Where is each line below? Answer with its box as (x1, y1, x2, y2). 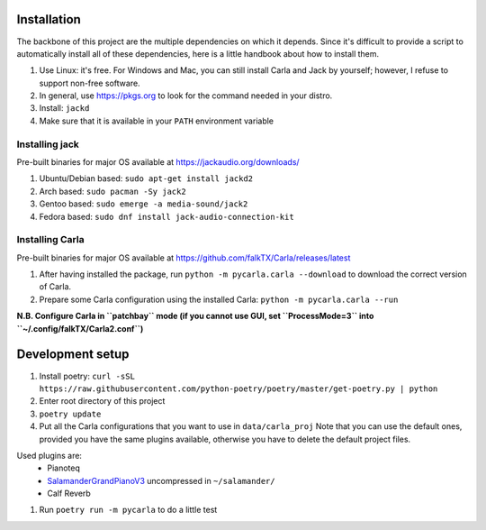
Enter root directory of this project (39, 396, 166, 407)
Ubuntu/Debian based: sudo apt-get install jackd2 (39, 173, 254, 184)
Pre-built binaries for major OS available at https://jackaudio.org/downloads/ (16, 157, 301, 167)
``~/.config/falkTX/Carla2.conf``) (16, 323, 144, 334)
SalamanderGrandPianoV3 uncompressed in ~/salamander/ (47, 475, 275, 486)
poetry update (39, 408, 102, 419)
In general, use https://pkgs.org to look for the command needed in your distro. (39, 90, 333, 101)
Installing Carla (16, 233, 85, 246)
